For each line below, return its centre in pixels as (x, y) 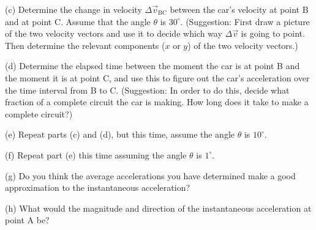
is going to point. (273, 33)
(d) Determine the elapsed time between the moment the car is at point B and (152, 66)
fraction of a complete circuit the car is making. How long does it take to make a (157, 102)
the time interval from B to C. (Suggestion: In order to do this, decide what (147, 90)
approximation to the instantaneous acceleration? (98, 187)
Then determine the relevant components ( (85, 45)
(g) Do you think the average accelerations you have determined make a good (150, 175)
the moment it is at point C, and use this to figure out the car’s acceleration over (157, 77)
